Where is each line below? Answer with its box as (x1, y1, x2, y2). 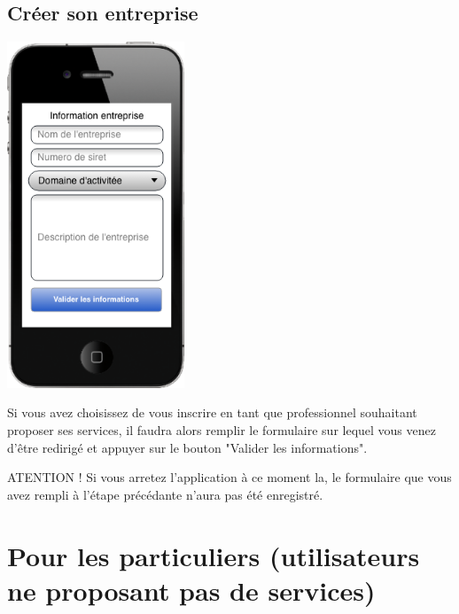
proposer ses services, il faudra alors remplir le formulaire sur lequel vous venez (7, 421, 436, 439)
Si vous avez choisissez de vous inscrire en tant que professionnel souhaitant (7, 403, 417, 422)
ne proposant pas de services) (7, 571, 376, 608)
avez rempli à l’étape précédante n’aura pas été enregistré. (7, 485, 323, 503)
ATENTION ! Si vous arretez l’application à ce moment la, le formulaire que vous (7, 468, 452, 486)
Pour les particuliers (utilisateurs (7, 537, 420, 573)
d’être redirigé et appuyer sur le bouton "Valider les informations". (7, 438, 368, 456)
